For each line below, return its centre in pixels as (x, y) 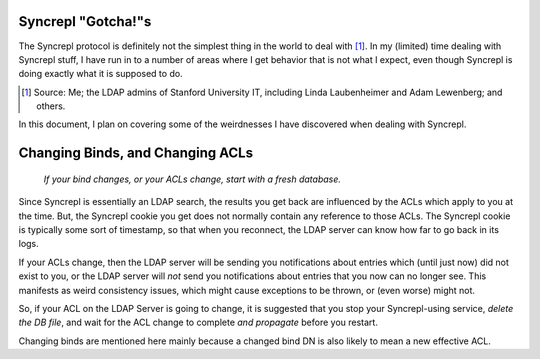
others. (51, 106)
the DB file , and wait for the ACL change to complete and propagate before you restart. (198, 322)
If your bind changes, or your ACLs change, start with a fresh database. (192, 179)
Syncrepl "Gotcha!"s (85, 21)
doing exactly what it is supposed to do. (101, 74)
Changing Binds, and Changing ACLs (136, 153)
